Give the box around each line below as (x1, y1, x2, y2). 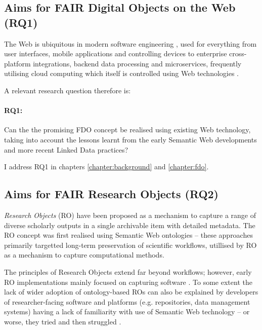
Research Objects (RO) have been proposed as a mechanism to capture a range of (4, 209, 256, 220)
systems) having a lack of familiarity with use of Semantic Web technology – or (4, 306, 250, 317)
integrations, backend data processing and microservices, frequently (33, 58, 242, 68)
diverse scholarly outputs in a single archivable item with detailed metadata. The (4, 219, 255, 230)
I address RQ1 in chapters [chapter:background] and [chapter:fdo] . (4, 161, 209, 172)
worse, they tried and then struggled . (4, 316, 121, 326)
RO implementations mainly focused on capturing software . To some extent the (4, 276, 252, 287)
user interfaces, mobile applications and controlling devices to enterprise (4, 48, 227, 59)
